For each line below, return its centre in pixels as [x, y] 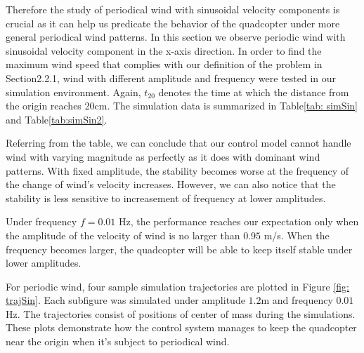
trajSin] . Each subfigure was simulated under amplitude [125, 300]
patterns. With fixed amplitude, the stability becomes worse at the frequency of [177, 170]
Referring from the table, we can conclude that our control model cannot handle [178, 143]
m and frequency [297, 300]
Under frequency [41, 221]
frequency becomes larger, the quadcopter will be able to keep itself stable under [179, 249]
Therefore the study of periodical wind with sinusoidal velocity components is [173, 9]
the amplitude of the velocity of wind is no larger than [123, 235]
